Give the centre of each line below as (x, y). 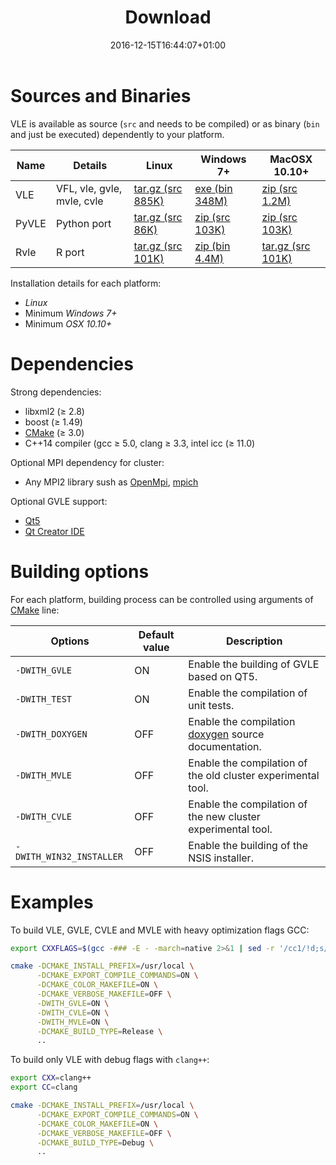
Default (156, 634)
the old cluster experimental (254, 775)
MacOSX (291, 159)
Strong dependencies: (56, 392)
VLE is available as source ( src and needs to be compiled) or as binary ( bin (165, 123)
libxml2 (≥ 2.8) (54, 411)
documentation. (225, 746)
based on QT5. (223, 676)
